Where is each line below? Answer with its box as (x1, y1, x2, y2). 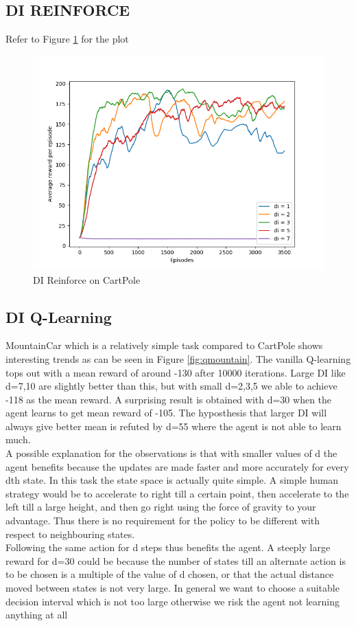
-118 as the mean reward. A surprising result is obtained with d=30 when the (5, 392, 332, 406)
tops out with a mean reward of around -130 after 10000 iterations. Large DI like (5, 365, 346, 379)
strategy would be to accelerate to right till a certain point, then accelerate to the (5, 486, 349, 500)
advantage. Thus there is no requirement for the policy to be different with (5, 513, 320, 528)
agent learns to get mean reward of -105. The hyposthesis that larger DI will (5, 405, 327, 420)
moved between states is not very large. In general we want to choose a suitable (5, 581, 340, 594)
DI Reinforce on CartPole (33, 272, 141, 287)
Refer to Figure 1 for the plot (5, 32, 129, 46)
